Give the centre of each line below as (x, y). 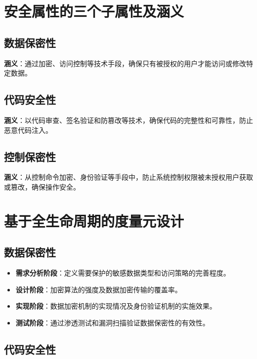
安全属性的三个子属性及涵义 (94, 11)
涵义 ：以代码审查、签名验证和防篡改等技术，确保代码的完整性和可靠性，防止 (128, 120)
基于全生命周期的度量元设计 (94, 220)
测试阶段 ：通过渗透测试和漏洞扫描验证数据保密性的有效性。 (112, 322)
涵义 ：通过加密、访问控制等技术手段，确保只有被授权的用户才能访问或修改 (125, 63)
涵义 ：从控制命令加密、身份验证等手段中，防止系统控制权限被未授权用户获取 (128, 177)
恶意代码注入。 (28, 130)
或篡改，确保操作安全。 (42, 186)
